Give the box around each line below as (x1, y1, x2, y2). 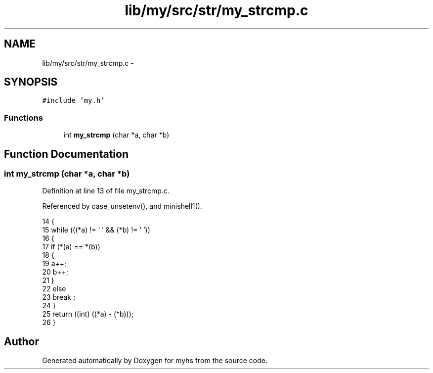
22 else (42, 284, 66, 293)
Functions (4, 112, 43, 123)
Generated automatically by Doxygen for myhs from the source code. (42, 356, 267, 365)
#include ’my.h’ (42, 96, 105, 105)
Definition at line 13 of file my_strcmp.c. (42, 186, 170, 195)
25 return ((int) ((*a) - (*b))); (42, 310, 134, 319)
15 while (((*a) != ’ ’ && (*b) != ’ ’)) (42, 226, 150, 234)
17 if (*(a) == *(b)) (42, 242, 100, 251)
